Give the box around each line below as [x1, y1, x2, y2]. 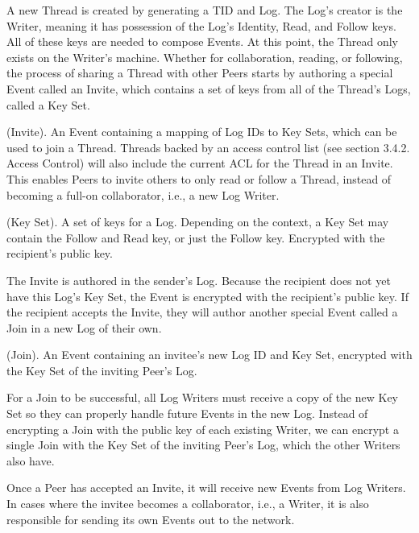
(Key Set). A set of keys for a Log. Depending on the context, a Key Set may [6, 213, 389, 230]
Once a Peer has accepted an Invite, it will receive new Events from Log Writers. [6, 479, 406, 496]
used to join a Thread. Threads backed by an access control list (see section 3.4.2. [6, 138, 410, 155]
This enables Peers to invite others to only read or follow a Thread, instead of [6, 170, 392, 187]
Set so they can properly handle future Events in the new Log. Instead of [6, 405, 368, 422]
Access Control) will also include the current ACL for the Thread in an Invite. [6, 155, 393, 171]
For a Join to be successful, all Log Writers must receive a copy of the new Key [6, 389, 399, 406]
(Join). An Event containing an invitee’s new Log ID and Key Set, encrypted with [6, 346, 413, 363]
